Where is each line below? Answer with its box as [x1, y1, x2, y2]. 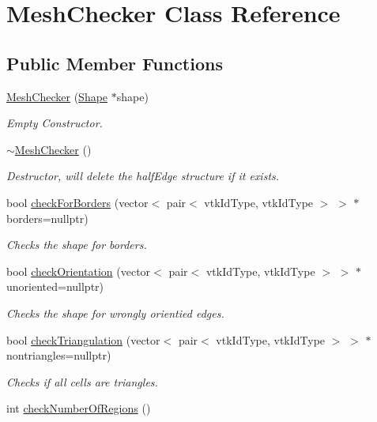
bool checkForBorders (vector [6, 194, 149, 210]
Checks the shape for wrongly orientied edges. [6, 304, 224, 321]
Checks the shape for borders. [6, 236, 147, 253]
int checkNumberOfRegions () [6, 400, 151, 416]
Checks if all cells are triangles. [6, 373, 158, 390]
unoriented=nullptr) [6, 278, 104, 295]
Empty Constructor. [6, 115, 103, 131]
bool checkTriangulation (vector [6, 331, 160, 348]
